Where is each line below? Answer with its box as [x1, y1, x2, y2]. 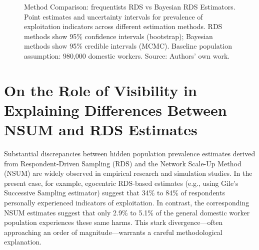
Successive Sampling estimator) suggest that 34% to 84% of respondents [4, 187, 225, 198]
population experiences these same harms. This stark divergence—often [4, 217, 223, 227]
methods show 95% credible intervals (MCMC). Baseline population [24, 41, 232, 51]
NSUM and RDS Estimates [4, 119, 197, 140]
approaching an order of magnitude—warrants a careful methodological [4, 226, 222, 237]
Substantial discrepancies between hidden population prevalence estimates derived [4, 148, 255, 159]
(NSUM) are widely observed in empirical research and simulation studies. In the [4, 168, 252, 178]
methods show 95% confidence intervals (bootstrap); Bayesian [24, 31, 213, 41]
